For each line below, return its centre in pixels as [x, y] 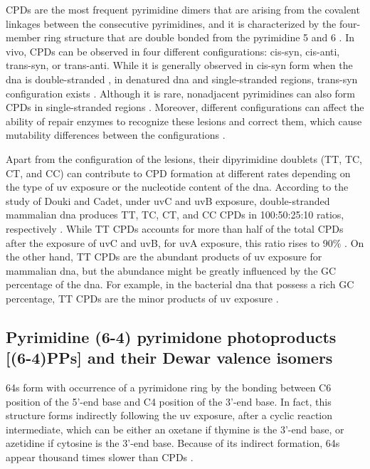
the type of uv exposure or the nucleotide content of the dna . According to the [177, 187]
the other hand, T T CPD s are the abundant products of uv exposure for [164, 257]
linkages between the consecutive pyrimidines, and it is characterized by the [171, 23]
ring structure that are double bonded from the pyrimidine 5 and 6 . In [199, 37]
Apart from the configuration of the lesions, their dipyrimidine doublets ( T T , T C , [184, 158]
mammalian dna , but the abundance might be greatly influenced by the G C [171, 270]
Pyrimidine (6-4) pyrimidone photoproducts [171, 336]
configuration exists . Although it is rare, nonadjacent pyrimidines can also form [181, 93]
